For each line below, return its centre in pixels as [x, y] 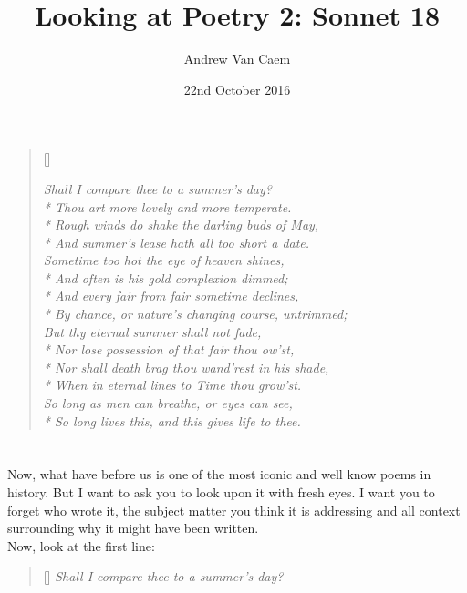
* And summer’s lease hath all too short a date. [176, 242]
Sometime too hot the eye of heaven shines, [164, 260]
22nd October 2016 [237, 89]
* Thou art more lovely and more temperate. [167, 206]
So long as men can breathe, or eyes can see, [168, 403]
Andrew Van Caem [237, 59]
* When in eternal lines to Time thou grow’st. [172, 385]
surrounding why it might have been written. [133, 528]
